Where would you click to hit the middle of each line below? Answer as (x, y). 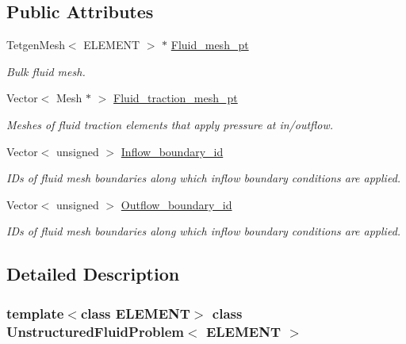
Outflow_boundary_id (176, 204)
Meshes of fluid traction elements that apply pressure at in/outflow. (170, 124)
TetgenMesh (36, 45)
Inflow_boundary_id (172, 151)
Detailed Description (93, 274)
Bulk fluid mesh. (46, 71)
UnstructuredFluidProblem (96, 331)
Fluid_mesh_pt (210, 45)
